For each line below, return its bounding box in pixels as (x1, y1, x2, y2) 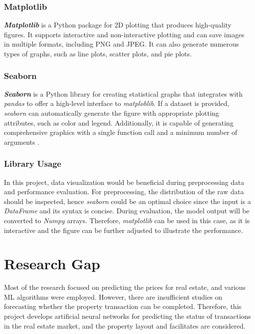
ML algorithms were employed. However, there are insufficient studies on (4, 291, 223, 302)
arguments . (4, 136, 40, 147)
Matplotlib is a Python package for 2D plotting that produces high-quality (4, 20, 231, 30)
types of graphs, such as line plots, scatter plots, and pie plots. (4, 49, 192, 58)
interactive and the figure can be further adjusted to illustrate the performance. (4, 225, 243, 235)
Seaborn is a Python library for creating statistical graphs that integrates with (4, 88, 243, 99)
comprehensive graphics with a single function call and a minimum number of (4, 127, 237, 137)
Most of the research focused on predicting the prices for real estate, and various (4, 282, 246, 292)
